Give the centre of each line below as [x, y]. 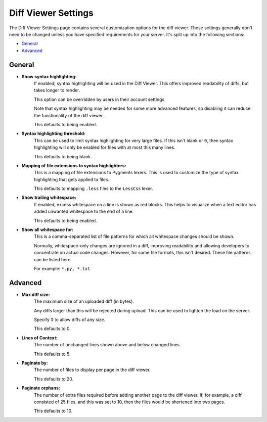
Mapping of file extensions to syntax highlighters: [74, 165]
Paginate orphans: [41, 388]
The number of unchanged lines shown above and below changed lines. [107, 345]
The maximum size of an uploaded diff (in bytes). [84, 301]
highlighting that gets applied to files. [72, 179]
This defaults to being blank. [63, 156]
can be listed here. [53, 259]
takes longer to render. [57, 90]
